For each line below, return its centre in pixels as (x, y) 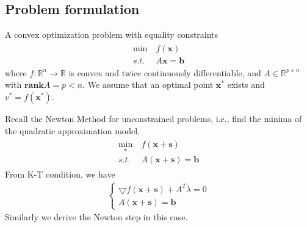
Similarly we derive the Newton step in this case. (96, 217)
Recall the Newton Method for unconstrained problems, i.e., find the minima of (153, 119)
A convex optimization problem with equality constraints (112, 34)
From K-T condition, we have (60, 174)
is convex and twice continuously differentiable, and (165, 72)
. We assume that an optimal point (148, 85)
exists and (246, 85)
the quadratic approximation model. (73, 130)
